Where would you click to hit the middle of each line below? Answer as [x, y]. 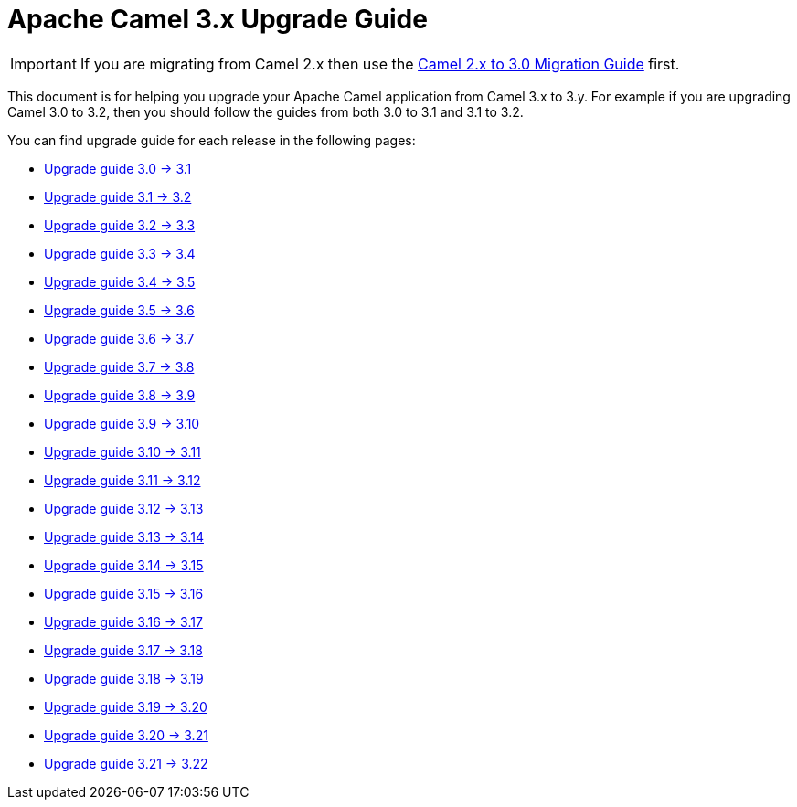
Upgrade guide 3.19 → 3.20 [126, 706]
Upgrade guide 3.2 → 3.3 [120, 225]
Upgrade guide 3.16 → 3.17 [123, 621]
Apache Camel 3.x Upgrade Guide [218, 19]
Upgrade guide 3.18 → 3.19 [124, 678]
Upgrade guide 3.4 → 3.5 [120, 281]
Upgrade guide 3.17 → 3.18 [123, 650]
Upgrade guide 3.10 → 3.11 [122, 451]
